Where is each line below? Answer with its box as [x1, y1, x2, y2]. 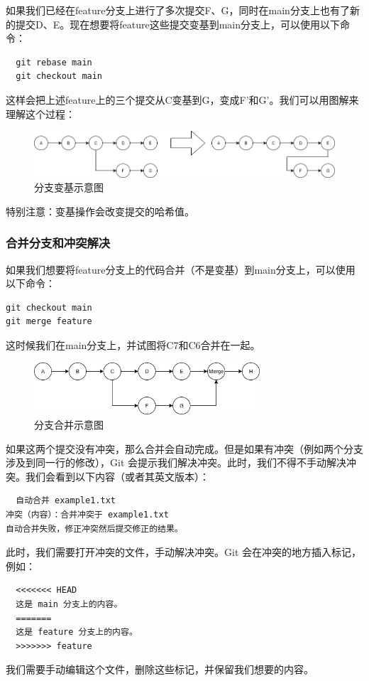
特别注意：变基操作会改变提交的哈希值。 [6, 203, 194, 218]
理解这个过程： [6, 106, 75, 121]
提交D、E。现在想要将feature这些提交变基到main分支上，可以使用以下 [15, 16, 340, 31]
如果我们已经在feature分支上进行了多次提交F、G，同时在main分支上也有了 [6, 3, 350, 17]
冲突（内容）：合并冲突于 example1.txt [6, 509, 169, 520]
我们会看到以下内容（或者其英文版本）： [25, 468, 209, 483]
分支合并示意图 [34, 417, 104, 431]
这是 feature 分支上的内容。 [16, 627, 138, 638]
